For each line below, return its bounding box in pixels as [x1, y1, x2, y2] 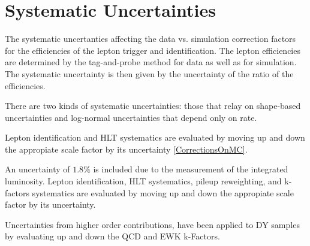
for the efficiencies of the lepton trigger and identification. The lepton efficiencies [5, 44, 300, 56]
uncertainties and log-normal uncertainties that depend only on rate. [5, 111, 257, 123]
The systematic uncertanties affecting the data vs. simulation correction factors [5, 32, 296, 45]
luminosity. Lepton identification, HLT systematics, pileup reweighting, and [5, 175, 282, 187]
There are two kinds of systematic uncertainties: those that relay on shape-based [5, 99, 301, 112]
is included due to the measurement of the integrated [93, 163, 288, 175]
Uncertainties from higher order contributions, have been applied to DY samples [5, 218, 300, 230]
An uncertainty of [5, 163, 70, 175]
